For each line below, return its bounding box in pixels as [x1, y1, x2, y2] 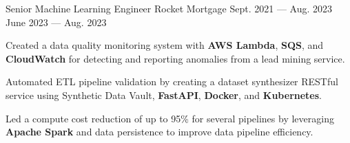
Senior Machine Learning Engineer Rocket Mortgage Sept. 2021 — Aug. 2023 [6, 1, 333, 15]
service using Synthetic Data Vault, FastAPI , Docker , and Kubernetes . [6, 87, 322, 102]
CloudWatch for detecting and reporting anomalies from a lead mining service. [6, 51, 345, 65]
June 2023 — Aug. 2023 [6, 14, 107, 29]
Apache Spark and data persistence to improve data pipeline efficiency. [6, 124, 313, 139]
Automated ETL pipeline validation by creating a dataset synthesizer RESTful [6, 74, 338, 89]
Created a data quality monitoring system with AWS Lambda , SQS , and [6, 38, 324, 52]
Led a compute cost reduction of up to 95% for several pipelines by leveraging [6, 111, 334, 125]
